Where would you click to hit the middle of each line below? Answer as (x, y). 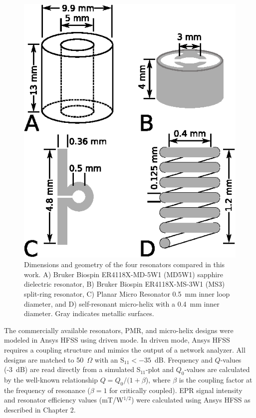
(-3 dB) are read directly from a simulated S (72, 369)
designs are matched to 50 (44, 359)
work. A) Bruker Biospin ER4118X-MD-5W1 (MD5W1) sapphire (124, 274)
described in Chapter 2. (40, 409)
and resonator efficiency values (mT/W (64, 400)
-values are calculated (217, 369)
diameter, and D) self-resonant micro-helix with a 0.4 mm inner (122, 303)
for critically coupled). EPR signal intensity (176, 390)
